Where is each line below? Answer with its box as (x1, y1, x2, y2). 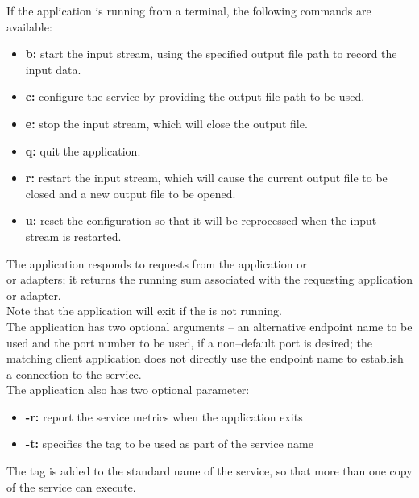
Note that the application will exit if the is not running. (6, 302, 282, 319)
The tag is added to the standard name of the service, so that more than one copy (6, 463, 413, 479)
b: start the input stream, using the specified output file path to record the (25, 45, 397, 62)
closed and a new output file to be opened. (25, 185, 236, 201)
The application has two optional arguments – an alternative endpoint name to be (6, 317, 413, 334)
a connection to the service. (6, 365, 142, 382)
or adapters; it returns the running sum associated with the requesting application (6, 271, 413, 288)
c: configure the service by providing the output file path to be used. (25, 88, 365, 105)
